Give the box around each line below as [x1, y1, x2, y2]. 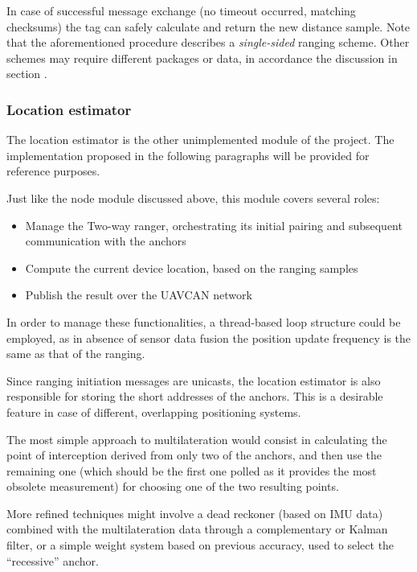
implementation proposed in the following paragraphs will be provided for [6, 146, 370, 163]
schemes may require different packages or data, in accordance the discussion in [6, 49, 398, 66]
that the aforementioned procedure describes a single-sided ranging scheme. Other [6, 34, 410, 51]
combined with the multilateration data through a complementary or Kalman [6, 521, 388, 537]
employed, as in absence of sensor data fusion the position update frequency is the [6, 329, 411, 346]
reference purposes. [6, 163, 100, 179]
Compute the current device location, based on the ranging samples [25, 259, 358, 276]
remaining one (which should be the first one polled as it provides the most [6, 462, 377, 479]
